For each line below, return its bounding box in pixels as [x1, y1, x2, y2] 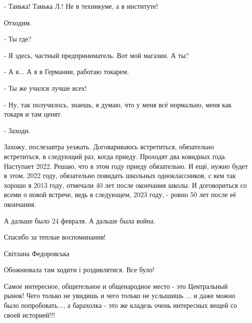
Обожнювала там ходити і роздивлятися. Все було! [4, 264, 155, 275]
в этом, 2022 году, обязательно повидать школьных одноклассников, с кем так [4, 170, 236, 181]
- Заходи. [4, 125, 31, 135]
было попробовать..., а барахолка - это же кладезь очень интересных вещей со [4, 300, 237, 310]
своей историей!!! [4, 309, 55, 320]
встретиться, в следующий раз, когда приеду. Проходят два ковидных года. [4, 151, 227, 161]
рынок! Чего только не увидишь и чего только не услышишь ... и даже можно [4, 290, 235, 301]
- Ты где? [4, 34, 32, 44]
